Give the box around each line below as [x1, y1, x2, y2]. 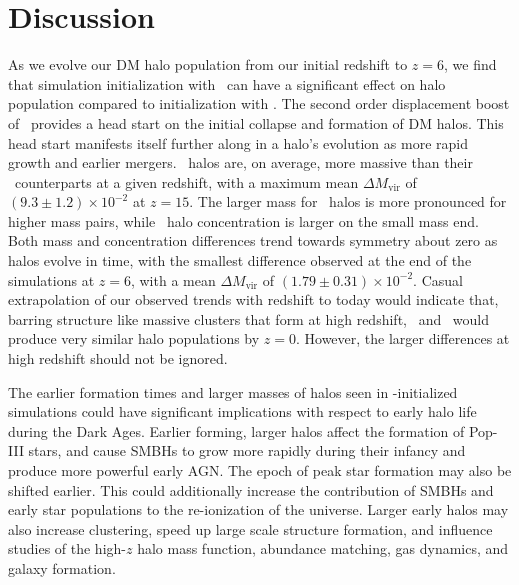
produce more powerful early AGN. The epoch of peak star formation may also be [8, 460, 512, 480]
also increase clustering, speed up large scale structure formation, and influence [8, 518, 493, 539]
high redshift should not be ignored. [8, 348, 228, 369]
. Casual [413, 269, 463, 290]
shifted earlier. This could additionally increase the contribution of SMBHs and [8, 479, 494, 500]
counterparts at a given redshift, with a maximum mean [14, 171, 359, 192]
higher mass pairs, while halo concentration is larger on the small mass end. [8, 210, 479, 231]
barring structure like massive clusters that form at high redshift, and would [8, 308, 490, 329]
